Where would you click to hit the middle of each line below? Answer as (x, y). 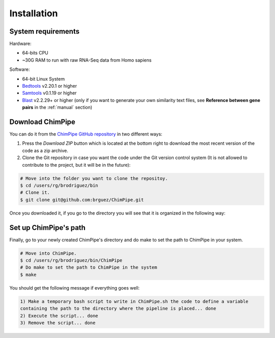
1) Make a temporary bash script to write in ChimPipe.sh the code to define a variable (134, 301)
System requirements (45, 31)
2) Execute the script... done (59, 316)
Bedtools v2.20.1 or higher (50, 86)
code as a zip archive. (45, 150)
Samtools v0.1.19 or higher (49, 93)
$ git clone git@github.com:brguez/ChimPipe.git (82, 200)
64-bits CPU (35, 53)
